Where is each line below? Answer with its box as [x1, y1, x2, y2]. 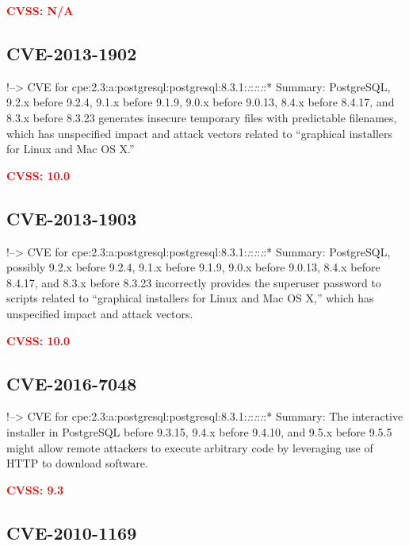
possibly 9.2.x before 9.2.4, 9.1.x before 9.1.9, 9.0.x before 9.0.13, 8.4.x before [6, 259, 380, 275]
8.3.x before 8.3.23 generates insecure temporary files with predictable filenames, [6, 109, 397, 125]
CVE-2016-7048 [6, 371, 137, 395]
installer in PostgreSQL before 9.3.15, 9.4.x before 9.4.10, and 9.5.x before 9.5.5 [6, 423, 392, 440]
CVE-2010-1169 [6, 520, 137, 544]
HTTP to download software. [6, 455, 148, 471]
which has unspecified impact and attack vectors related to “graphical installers [6, 125, 393, 141]
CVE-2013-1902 [6, 40, 137, 65]
